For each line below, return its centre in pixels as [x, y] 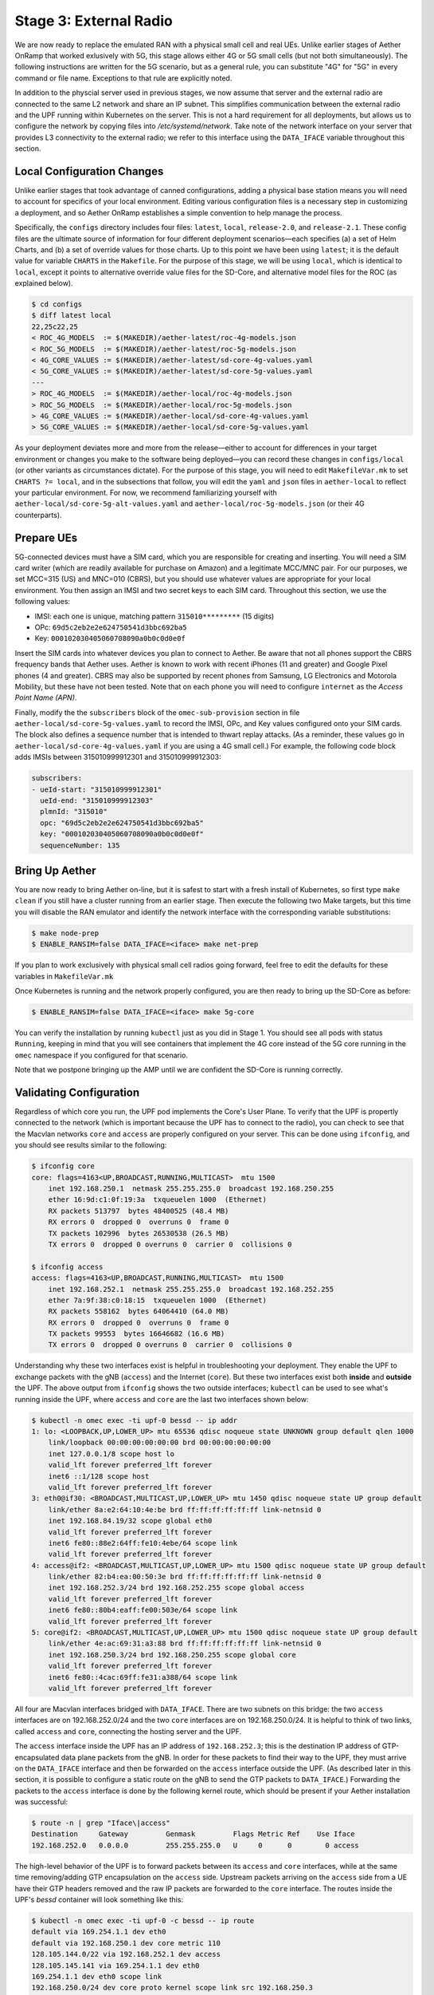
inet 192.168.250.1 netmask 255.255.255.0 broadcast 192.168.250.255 [191, 1188]
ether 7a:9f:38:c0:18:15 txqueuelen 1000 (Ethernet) [157, 1300]
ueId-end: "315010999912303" [97, 801]
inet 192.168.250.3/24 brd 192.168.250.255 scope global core [172, 1655]
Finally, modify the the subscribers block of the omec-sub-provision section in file [157, 712]
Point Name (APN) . [46, 697]
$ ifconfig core [63, 1166]
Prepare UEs [46, 537]
